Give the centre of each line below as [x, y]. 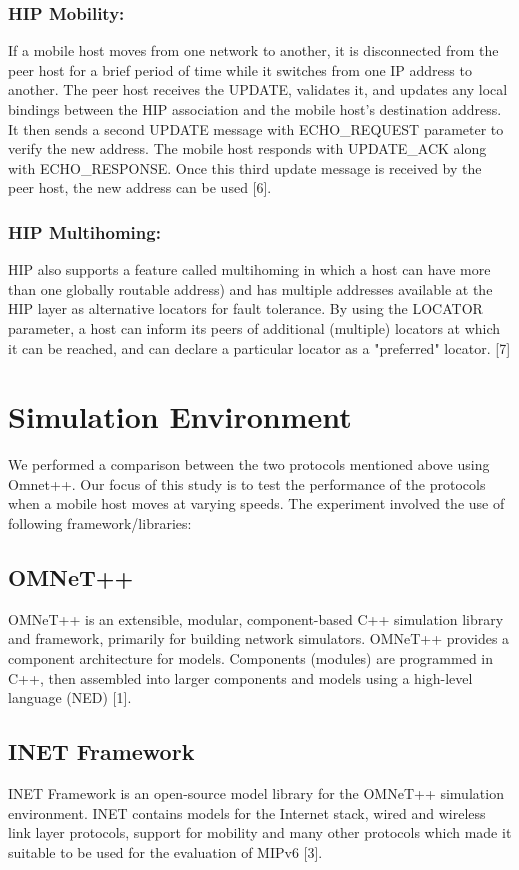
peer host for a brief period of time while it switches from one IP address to [240, 69]
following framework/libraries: [100, 523]
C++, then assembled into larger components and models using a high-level [240, 677]
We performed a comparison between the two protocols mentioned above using [249, 464]
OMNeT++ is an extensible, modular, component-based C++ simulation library [256, 618]
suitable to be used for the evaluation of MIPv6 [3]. [165, 851]
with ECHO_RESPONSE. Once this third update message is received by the [245, 167]
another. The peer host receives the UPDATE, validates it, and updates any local [258, 89]
